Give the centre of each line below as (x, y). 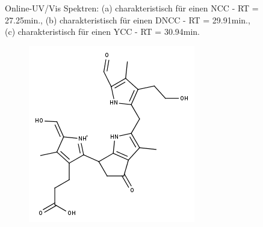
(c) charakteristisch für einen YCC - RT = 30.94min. (103, 32)
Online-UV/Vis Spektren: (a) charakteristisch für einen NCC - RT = (132, 8)
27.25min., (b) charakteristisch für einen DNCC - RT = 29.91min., (128, 20)
